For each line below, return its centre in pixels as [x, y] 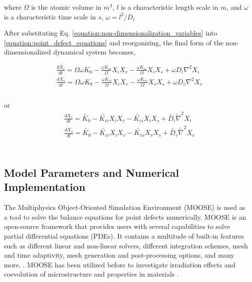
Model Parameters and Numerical [92, 172]
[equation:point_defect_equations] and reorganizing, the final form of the [114, 42]
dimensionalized [28, 52]
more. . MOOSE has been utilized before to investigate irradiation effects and [120, 264]
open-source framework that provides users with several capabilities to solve [117, 226]
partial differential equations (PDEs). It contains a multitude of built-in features [124, 235]
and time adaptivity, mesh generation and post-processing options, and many [119, 255]
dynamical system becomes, [94, 52]
